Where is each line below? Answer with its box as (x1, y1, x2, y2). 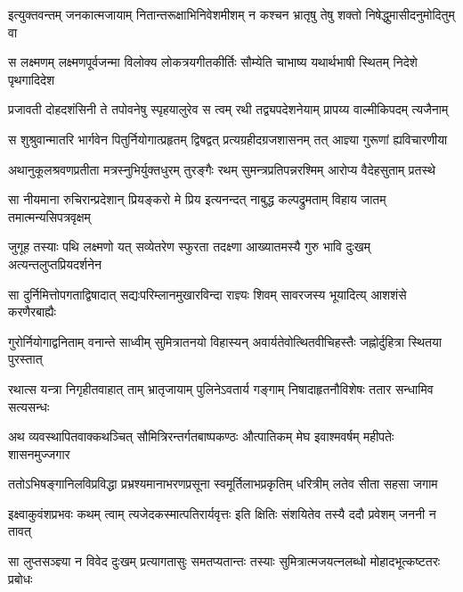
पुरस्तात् (8, 349, 43, 368)
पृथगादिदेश (8, 70, 55, 88)
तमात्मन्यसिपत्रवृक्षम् (8, 207, 91, 226)
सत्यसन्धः (8, 397, 50, 415)
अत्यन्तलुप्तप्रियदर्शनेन (8, 254, 102, 273)
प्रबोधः (8, 569, 33, 588)
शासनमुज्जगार (8, 444, 70, 463)
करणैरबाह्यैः (8, 302, 56, 321)
